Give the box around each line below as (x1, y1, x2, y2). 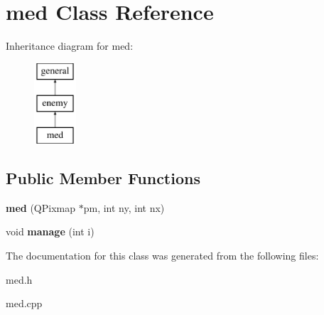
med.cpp (6, 296, 43, 311)
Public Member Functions (6, 167, 200, 189)
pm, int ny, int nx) (83, 200, 165, 215)
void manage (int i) (6, 224, 94, 239)
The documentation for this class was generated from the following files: (6, 248, 319, 263)
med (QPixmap (6, 200, 76, 215)
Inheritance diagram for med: (6, 38, 134, 53)
